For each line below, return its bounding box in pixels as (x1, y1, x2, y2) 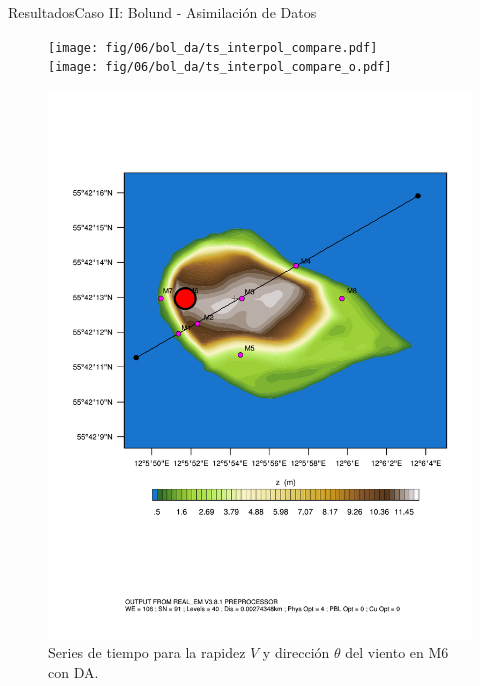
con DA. (48, 661, 99, 682)
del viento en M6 (345, 642, 449, 663)
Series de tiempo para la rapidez (48, 642, 246, 663)
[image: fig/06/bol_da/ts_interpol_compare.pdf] (48, 40, 378, 55)
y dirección (262, 642, 330, 663)
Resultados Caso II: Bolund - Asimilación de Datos (8, 2, 317, 22)
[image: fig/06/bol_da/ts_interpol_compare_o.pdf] (48, 60, 392, 75)
